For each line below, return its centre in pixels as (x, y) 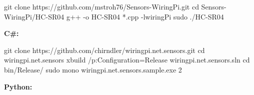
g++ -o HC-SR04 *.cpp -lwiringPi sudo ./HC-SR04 (145, 16)
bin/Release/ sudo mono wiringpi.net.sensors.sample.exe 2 (93, 69)
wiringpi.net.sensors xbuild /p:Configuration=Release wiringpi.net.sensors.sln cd (127, 60)
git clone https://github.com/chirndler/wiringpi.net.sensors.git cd (104, 50)
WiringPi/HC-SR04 (34, 16)
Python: (18, 86)
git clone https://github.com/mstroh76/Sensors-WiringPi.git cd (101, 6)
